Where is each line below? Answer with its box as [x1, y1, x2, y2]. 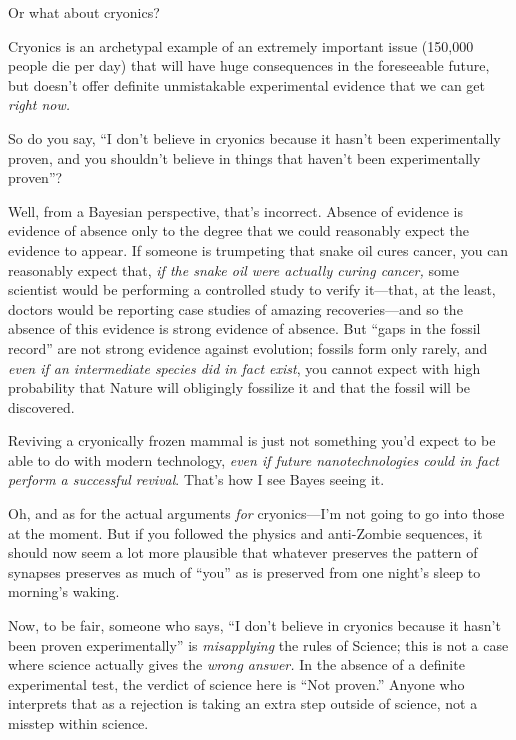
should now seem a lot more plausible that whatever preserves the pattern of [8, 542, 478, 563]
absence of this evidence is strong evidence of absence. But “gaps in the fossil [8, 318, 481, 339]
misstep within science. [8, 713, 149, 733]
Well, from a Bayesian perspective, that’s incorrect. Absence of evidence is [8, 200, 463, 221]
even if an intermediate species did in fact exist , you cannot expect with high [8, 357, 481, 378]
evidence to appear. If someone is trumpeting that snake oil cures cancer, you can [8, 239, 509, 260]
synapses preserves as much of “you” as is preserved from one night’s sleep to [8, 561, 481, 582]
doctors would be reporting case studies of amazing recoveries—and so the [8, 298, 463, 319]
